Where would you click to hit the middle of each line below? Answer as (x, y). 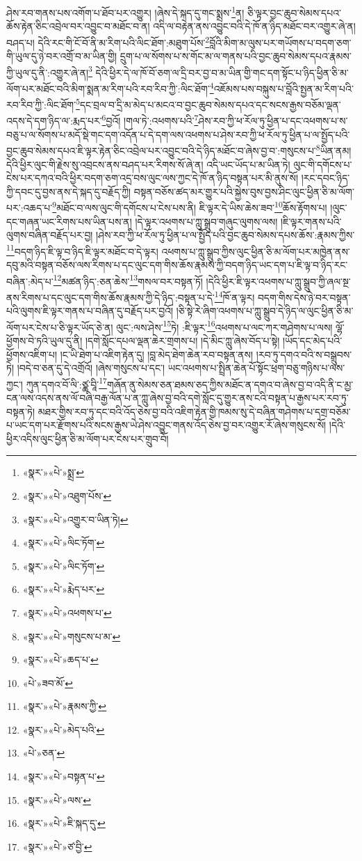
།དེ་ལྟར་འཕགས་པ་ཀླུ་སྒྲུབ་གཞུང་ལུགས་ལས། (206, 221)
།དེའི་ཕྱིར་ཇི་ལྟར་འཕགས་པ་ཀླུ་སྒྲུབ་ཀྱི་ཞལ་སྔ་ (278, 281)
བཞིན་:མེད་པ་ (30, 281)
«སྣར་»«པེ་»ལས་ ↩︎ (57, 799)
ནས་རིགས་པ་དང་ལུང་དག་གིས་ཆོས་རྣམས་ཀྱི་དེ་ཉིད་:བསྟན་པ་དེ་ (110, 297)
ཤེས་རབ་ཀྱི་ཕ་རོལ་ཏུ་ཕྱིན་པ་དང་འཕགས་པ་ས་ (273, 121)
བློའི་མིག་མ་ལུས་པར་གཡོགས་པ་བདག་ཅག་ (280, 42)
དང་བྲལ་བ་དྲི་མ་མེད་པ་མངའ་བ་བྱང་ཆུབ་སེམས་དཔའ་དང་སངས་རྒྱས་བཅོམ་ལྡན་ (210, 104)
